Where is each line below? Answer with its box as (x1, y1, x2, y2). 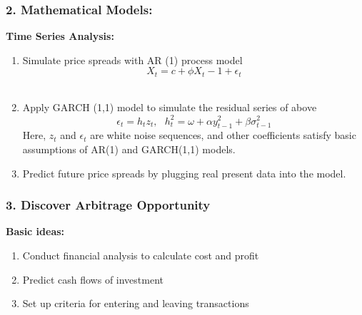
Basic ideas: (6, 224, 65, 239)
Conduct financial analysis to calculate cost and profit (22, 247, 259, 262)
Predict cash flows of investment (22, 272, 164, 286)
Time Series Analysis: (6, 29, 114, 43)
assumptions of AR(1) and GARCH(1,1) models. (22, 141, 236, 156)
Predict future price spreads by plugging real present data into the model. (22, 165, 346, 180)
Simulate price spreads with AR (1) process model (22, 52, 243, 67)
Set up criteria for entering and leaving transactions (22, 296, 249, 311)
